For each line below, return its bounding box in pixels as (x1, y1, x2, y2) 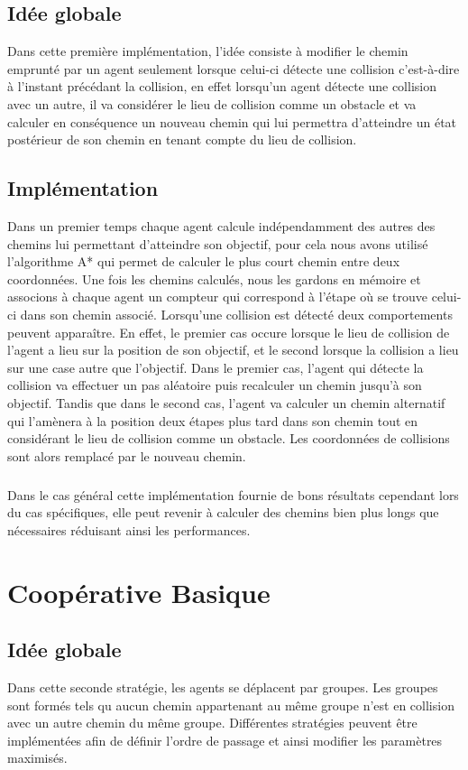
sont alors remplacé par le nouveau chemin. (7, 446, 246, 465)
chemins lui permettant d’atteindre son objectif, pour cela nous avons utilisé (7, 234, 428, 253)
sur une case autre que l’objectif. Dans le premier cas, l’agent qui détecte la (7, 357, 424, 376)
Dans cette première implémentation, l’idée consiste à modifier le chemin (7, 42, 408, 60)
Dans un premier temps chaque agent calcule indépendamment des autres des (7, 216, 436, 235)
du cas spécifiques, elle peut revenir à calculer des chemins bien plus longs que (7, 503, 439, 522)
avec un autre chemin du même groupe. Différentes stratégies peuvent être (7, 713, 418, 732)
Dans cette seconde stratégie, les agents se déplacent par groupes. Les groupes (7, 678, 438, 697)
